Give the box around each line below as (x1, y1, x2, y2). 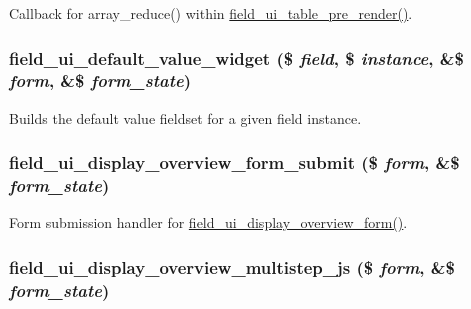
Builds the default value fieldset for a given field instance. (9, 107, 362, 128)
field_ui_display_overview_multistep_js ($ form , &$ (9, 254, 455, 279)
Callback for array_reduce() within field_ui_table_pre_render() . (9, 3, 413, 23)
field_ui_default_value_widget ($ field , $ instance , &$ (9, 45, 464, 70)
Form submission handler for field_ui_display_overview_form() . (9, 212, 408, 233)
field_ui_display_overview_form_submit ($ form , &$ (9, 150, 460, 175)
